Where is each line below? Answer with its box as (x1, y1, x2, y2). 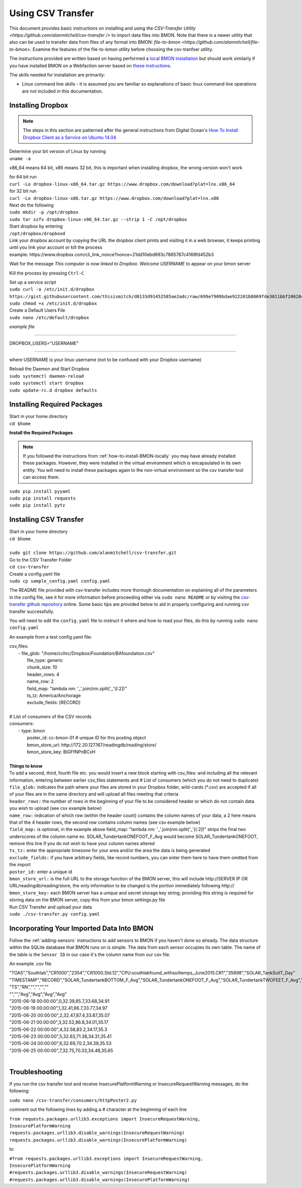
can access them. (23, 474, 60, 480)
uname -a (9, 156, 31, 161)
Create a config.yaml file (9, 571, 60, 577)
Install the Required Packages (9, 430, 73, 436)
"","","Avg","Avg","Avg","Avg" (9, 991, 67, 997)
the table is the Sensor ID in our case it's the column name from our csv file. (9, 951, 171, 957)
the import (9, 862, 31, 868)
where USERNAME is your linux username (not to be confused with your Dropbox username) (9, 357, 202, 363)
